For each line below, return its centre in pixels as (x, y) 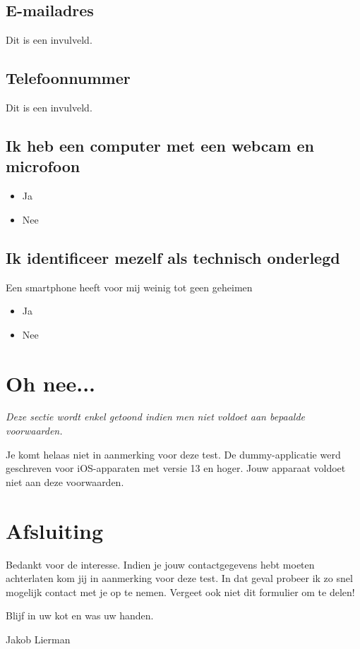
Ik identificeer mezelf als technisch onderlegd (173, 257)
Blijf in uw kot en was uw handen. (80, 615)
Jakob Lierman (38, 639)
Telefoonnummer (68, 78)
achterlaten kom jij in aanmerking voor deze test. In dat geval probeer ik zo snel (179, 578)
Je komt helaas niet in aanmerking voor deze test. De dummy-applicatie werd (173, 454)
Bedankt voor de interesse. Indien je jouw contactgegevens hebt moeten (160, 564)
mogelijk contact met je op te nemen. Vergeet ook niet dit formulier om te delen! (180, 592)
